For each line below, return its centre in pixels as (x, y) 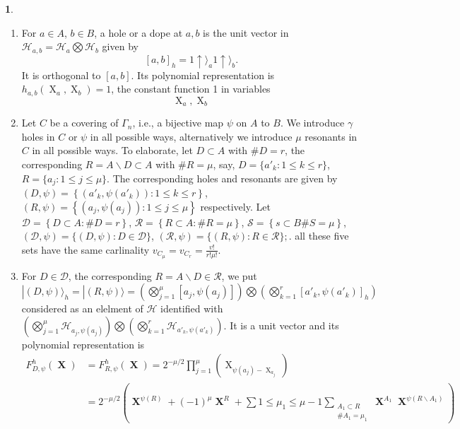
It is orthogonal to (61, 75)
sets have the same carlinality (85, 249)
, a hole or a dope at (138, 32)
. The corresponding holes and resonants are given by (222, 178)
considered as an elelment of (82, 308)
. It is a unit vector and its (281, 325)
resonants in (331, 136)
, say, (224, 164)
